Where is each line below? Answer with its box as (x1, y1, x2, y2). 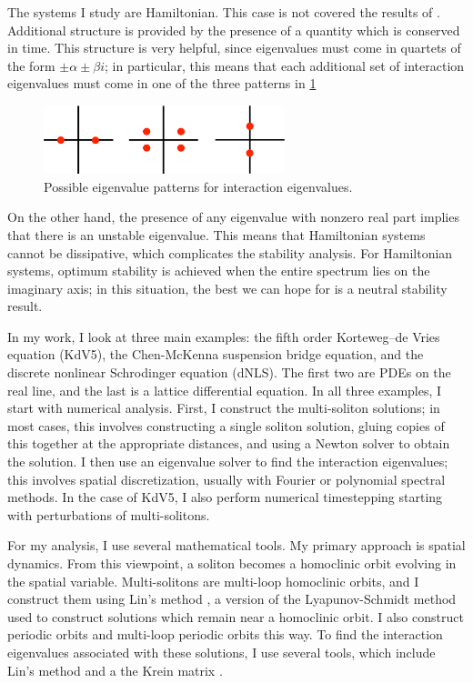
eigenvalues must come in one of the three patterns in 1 (7, 74, 317, 93)
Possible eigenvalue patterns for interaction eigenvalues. (44, 176, 353, 196)
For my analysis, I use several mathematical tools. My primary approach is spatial (7, 536, 466, 555)
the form (7, 55, 55, 75)
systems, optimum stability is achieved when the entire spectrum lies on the (7, 261, 430, 280)
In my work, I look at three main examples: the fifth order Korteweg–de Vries (7, 326, 440, 346)
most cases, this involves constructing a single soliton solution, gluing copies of (7, 416, 445, 435)
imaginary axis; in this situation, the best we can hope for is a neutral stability (7, 278, 448, 297)
